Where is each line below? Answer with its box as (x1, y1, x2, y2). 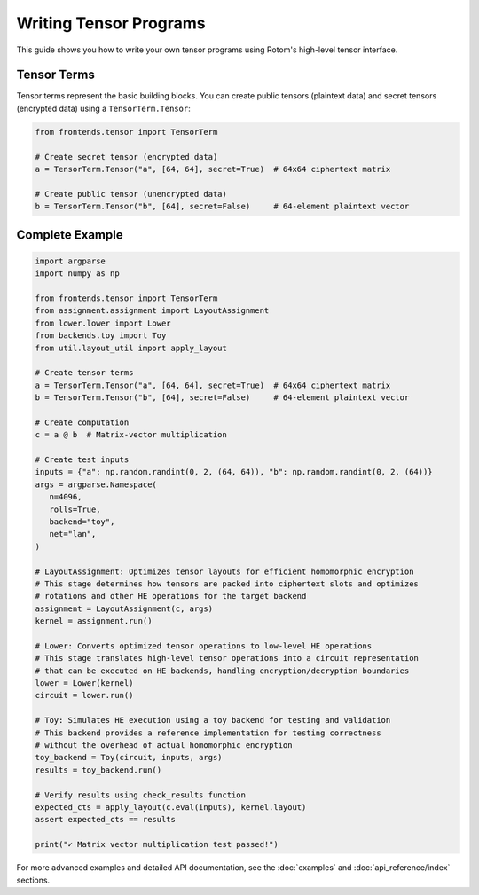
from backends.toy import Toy (35, 331, 167, 341)
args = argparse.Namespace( (35, 479, 157, 490)
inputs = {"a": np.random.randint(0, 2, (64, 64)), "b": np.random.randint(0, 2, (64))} (35, 467, 434, 477)
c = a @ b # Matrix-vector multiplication (35, 430, 228, 440)
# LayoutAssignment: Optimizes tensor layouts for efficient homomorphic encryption (35, 566, 414, 577)
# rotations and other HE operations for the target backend (35, 591, 307, 601)
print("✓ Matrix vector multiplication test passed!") (35, 839, 279, 850)
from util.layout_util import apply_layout (35, 342, 228, 353)
